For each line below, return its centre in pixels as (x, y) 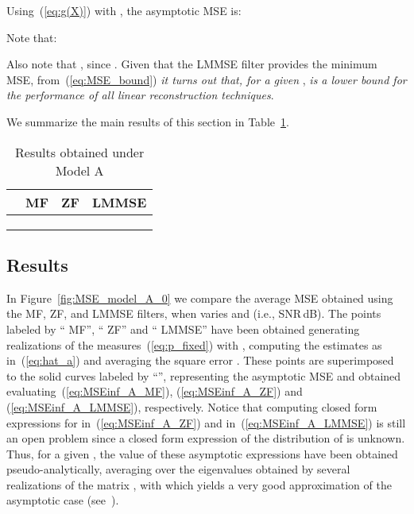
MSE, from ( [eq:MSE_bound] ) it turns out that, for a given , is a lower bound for (207, 79)
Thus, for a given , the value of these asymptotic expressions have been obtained (202, 453)
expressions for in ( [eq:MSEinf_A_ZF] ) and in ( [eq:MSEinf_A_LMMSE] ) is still (206, 422)
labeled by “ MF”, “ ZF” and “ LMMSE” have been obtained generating (183, 328)
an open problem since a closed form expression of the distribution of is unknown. (206, 438)
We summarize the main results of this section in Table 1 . (148, 121)
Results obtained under (80, 152)
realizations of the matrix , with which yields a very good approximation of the (199, 484)
